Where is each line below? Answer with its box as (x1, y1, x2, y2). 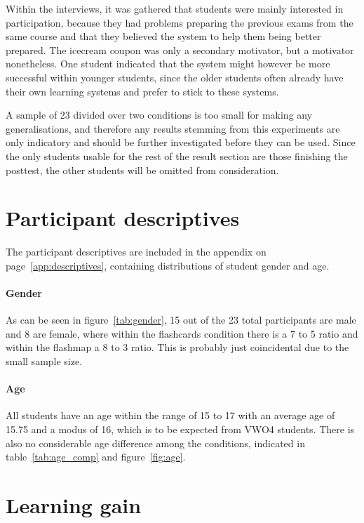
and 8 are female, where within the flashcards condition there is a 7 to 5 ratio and (6, 326, 358, 340)
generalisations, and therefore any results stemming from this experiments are (6, 121, 340, 135)
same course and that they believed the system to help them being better (6, 29, 321, 44)
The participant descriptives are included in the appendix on (6, 244, 267, 259)
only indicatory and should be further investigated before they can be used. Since (6, 135, 356, 150)
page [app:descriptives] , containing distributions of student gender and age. (6, 258, 330, 272)
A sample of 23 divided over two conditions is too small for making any (6, 107, 313, 122)
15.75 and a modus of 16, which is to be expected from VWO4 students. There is (6, 422, 355, 436)
